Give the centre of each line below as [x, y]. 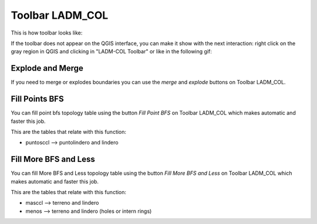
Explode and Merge [47, 68]
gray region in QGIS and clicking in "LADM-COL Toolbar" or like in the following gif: [112, 51]
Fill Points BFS [37, 99]
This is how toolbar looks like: [47, 33]
